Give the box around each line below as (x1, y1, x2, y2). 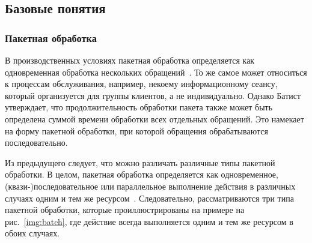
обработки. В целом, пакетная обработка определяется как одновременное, (5, 168, 278, 181)
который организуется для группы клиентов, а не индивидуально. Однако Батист (5, 89, 301, 101)
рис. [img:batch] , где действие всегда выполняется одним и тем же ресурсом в (5, 215, 293, 227)
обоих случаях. (5, 227, 60, 239)
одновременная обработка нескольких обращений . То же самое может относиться (5, 65, 307, 78)
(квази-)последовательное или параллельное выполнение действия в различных (5, 179, 296, 192)
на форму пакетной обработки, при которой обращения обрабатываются (5, 124, 268, 137)
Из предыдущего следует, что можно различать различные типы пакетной (5, 156, 275, 169)
